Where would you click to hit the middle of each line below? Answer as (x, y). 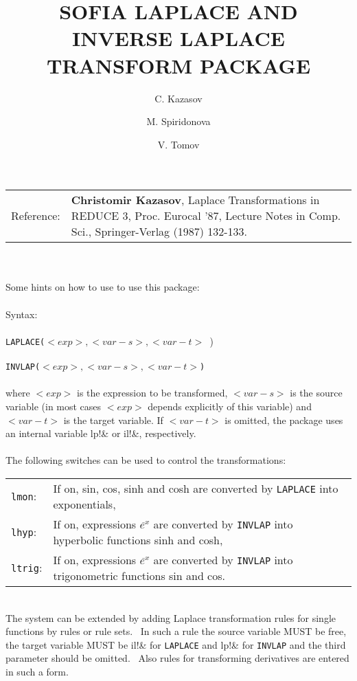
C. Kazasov (178, 98)
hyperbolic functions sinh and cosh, (138, 539)
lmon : (24, 496)
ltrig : (27, 568)
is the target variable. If (113, 420)
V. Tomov (178, 144)
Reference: (36, 216)
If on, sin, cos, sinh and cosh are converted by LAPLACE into (196, 488)
